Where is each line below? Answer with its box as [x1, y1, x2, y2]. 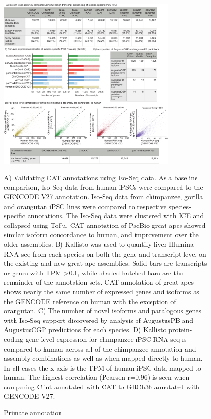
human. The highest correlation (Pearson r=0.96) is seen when [4, 372, 190, 382]
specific [4, 210, 26, 221]
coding [4, 334, 24, 344]
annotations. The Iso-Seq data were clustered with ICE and [27, 210, 204, 221]
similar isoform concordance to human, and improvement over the [4, 229, 199, 240]
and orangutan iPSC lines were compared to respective [4, 201, 166, 211]
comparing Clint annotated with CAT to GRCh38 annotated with [4, 381, 200, 391]
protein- [168, 324, 192, 335]
